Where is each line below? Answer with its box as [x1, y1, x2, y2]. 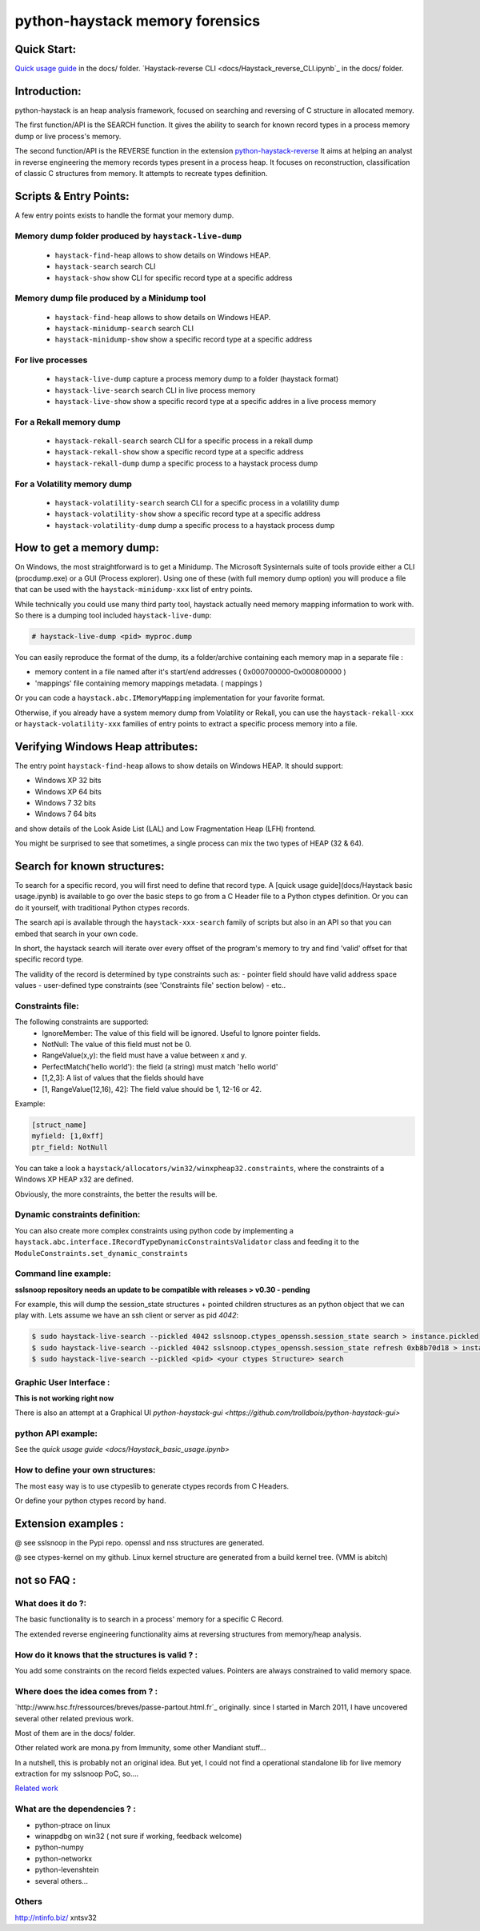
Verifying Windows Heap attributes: [14, 740, 198, 754]
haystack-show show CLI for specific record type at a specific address [54, 273, 293, 282]
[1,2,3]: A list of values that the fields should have [42, 1073, 204, 1083]
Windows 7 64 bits [34, 809, 97, 819]
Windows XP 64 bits [34, 786, 102, 796]
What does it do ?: [14, 1598, 87, 1609]
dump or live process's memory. [14, 131, 122, 141]
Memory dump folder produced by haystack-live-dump [14, 230, 242, 242]
